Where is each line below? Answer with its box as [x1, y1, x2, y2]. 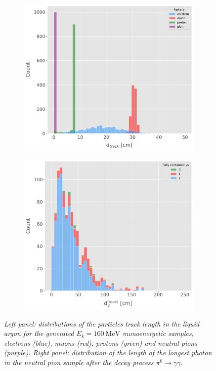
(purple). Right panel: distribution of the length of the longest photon [4, 347, 212, 358]
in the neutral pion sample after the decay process [4, 357, 154, 367]
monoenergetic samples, [123, 328, 194, 338]
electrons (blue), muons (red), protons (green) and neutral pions [4, 337, 197, 348]
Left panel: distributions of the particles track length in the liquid [4, 318, 200, 329]
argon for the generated [4, 328, 74, 338]
